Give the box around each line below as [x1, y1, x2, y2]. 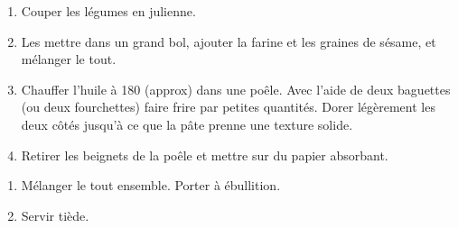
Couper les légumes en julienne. [21, 2, 196, 20]
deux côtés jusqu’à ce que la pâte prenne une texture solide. [21, 114, 353, 133]
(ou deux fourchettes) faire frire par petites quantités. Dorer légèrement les [21, 97, 435, 116]
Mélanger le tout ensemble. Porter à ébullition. [21, 176, 281, 195]
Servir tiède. [21, 205, 89, 224]
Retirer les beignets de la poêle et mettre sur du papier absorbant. [21, 145, 388, 164]
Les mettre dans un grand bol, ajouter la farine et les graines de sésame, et [21, 32, 436, 50]
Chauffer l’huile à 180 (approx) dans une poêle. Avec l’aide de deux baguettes [21, 79, 451, 98]
